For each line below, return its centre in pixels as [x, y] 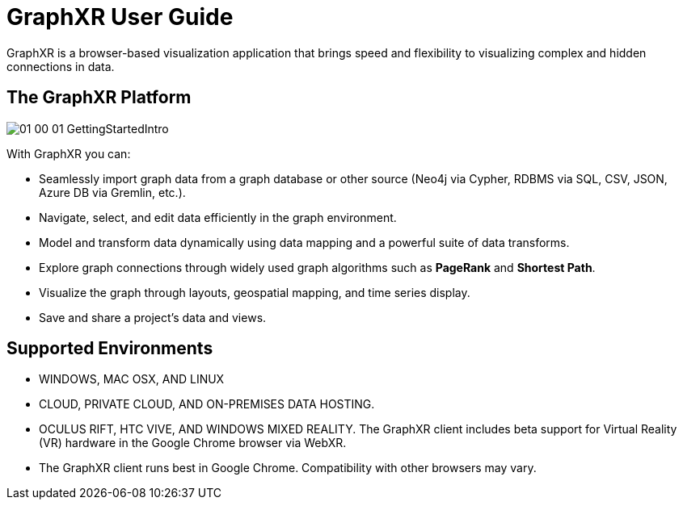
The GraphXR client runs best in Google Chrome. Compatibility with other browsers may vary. [288, 468]
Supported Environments [110, 349]
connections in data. [61, 66]
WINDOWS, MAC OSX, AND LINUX [132, 379]
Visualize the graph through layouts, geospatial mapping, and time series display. [255, 292]
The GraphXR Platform [99, 98]
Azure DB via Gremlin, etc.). [112, 192]
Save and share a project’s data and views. [153, 317]
